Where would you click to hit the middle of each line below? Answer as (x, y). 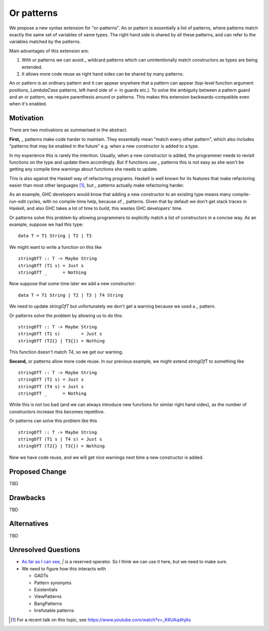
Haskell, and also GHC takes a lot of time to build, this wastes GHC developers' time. (96, 209)
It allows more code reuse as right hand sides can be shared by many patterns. (103, 74)
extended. (32, 67)
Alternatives (29, 524)
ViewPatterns (48, 597)
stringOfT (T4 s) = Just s (51, 386)
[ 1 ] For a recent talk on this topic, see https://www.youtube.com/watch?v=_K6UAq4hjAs (101, 620)
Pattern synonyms (53, 583)
